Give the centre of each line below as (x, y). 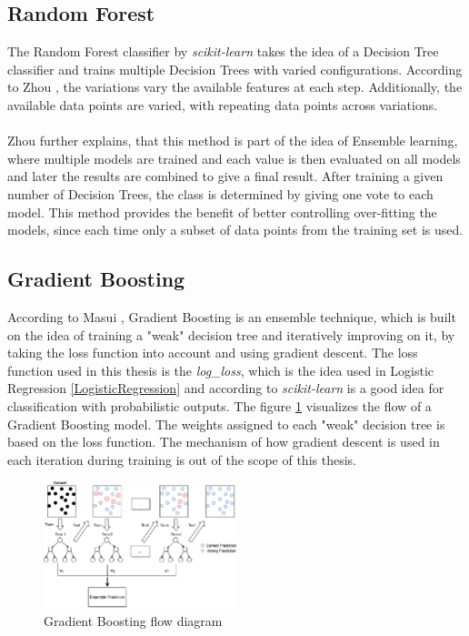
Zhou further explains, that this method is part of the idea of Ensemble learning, (233, 141)
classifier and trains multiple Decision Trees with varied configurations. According (235, 69)
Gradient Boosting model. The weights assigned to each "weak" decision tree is (226, 424)
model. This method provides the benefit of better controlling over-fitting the (222, 212)
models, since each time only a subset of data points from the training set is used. (235, 230)
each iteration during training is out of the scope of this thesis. (182, 459)
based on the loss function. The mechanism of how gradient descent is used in (224, 442)
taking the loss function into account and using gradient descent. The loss (213, 353)
